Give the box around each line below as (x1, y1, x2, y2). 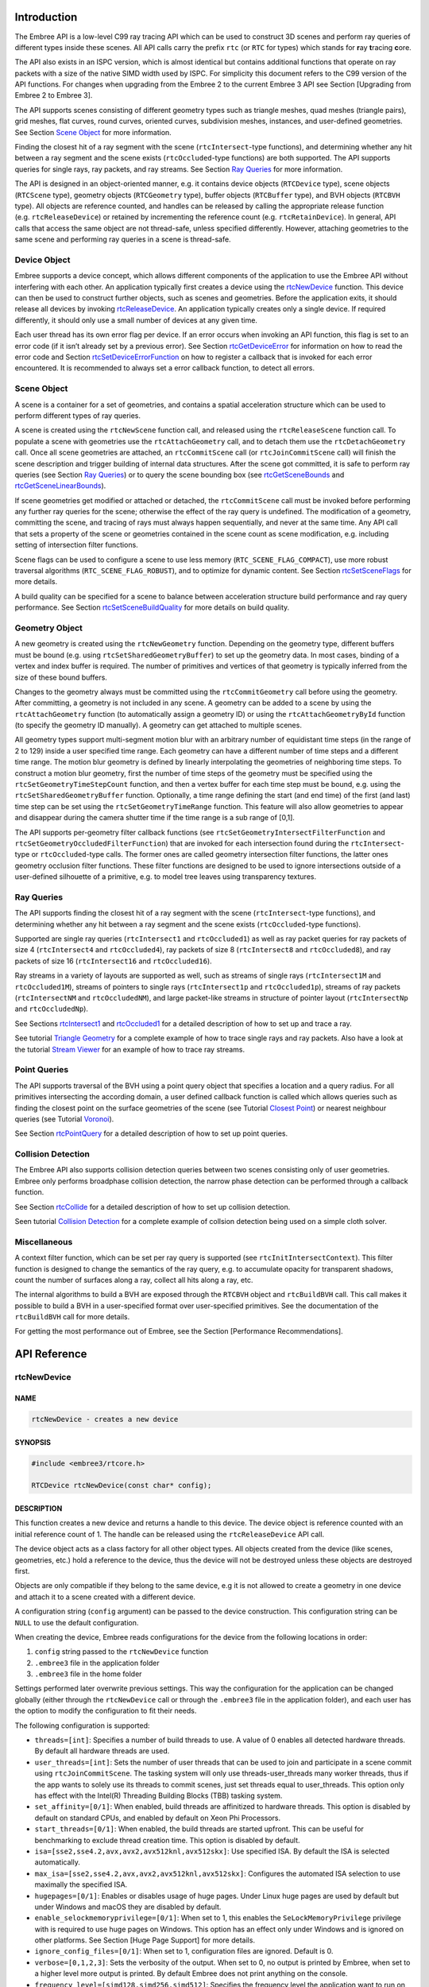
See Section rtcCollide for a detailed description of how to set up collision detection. (14, 1202, 291, 1211)
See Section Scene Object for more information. (14, 127, 172, 137)
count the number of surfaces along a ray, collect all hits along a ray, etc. (14, 1275, 253, 1284)
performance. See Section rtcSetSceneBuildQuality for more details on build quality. (14, 602, 290, 612)
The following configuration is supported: (14, 1721, 150, 1730)
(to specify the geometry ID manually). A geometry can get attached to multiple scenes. (14, 720, 302, 730)
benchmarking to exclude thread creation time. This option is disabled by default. (34, 1835, 301, 1845)
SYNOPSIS (14, 1437, 52, 1447)
